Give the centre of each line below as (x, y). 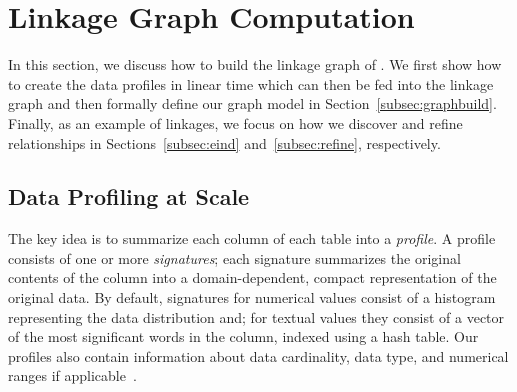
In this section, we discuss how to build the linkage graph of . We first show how (255, 64)
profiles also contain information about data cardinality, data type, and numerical (258, 355)
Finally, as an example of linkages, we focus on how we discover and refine (235, 122)
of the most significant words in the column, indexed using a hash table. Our (243, 336)
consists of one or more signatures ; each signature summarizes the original (234, 257)
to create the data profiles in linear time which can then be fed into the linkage (251, 83)
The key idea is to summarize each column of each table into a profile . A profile (252, 238)
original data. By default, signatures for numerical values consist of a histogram (252, 297)
